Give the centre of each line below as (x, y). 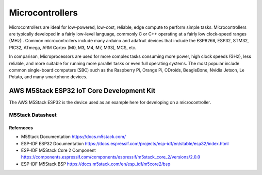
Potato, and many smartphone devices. (48, 77)
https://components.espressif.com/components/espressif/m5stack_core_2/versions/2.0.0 (111, 157)
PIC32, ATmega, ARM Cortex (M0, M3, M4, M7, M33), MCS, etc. (73, 47)
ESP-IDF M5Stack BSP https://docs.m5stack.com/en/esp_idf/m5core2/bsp (96, 164)
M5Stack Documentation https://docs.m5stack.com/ (74, 137)
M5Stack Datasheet (33, 115)
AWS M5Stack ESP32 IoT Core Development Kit (82, 91)
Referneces (21, 128)
